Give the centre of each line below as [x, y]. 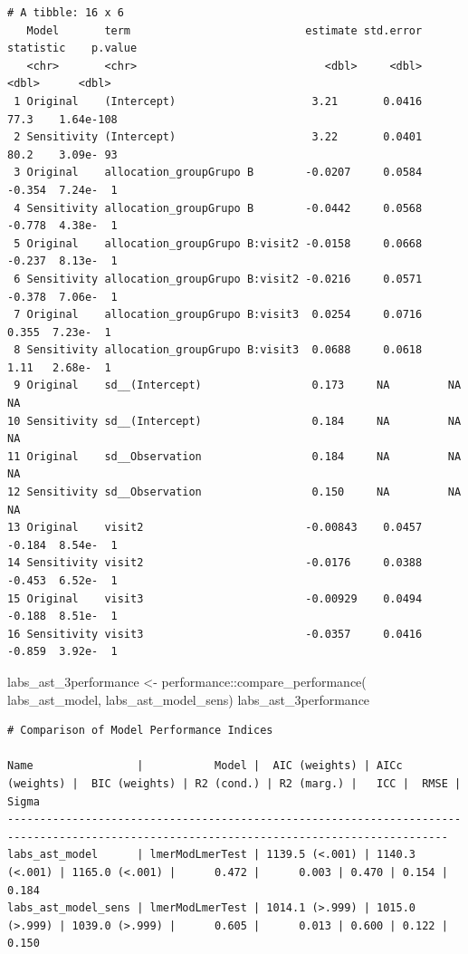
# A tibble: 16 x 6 [66, 13]
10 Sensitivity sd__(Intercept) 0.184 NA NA [234, 421]
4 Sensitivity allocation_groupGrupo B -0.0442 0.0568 [218, 208]
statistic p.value [72, 48]
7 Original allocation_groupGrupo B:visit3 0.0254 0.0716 [218, 315]
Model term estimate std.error [224, 30]
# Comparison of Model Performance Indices [140, 731]
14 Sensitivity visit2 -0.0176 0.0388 [215, 563]
